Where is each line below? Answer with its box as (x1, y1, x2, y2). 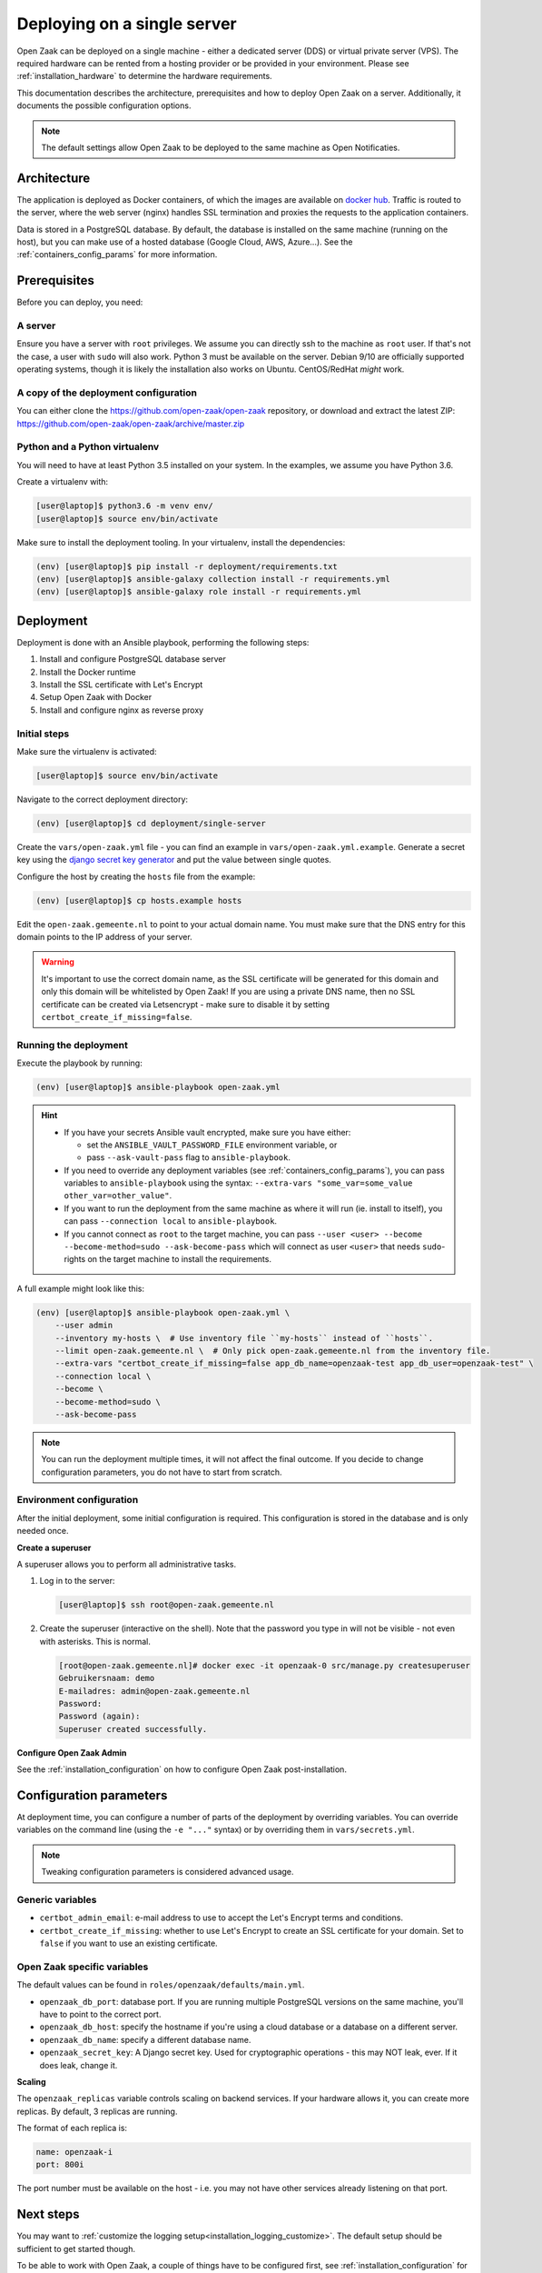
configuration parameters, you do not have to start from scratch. (41, 1467, 282, 1477)
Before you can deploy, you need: (16, 296, 143, 308)
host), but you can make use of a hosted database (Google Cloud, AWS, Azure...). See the (16, 236, 353, 247)
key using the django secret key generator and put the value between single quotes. (16, 855, 331, 866)
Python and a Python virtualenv (16, 441, 160, 454)
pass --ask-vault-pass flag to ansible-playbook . (86, 1152, 291, 1163)
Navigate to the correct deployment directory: (16, 794, 189, 805)
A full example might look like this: (16, 1283, 145, 1294)
